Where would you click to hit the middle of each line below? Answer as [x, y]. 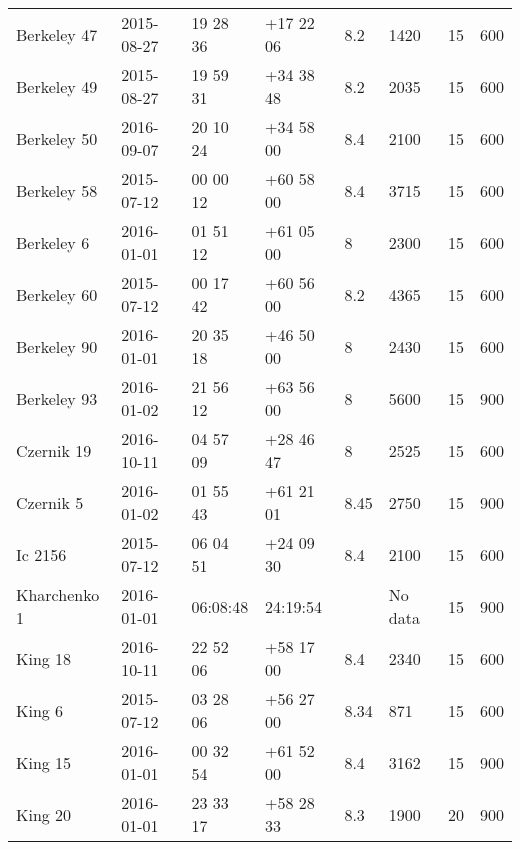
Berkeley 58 [57, 190]
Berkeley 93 [57, 398]
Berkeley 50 [57, 138]
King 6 [40, 710]
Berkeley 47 [57, 34]
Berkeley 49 [57, 86]
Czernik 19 [54, 450]
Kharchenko [58, 594]
